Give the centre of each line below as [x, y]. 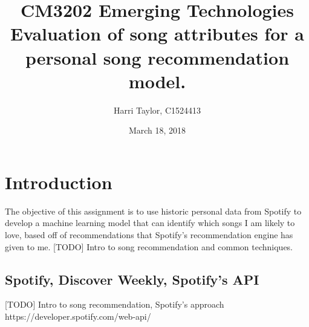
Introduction [59, 182]
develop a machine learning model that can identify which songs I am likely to [150, 223]
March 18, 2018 [157, 130]
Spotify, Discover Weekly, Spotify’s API [132, 279]
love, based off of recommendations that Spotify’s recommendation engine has [149, 235]
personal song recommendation [157, 57]
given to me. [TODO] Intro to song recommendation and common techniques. [149, 246]
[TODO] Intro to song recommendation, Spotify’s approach [115, 304]
